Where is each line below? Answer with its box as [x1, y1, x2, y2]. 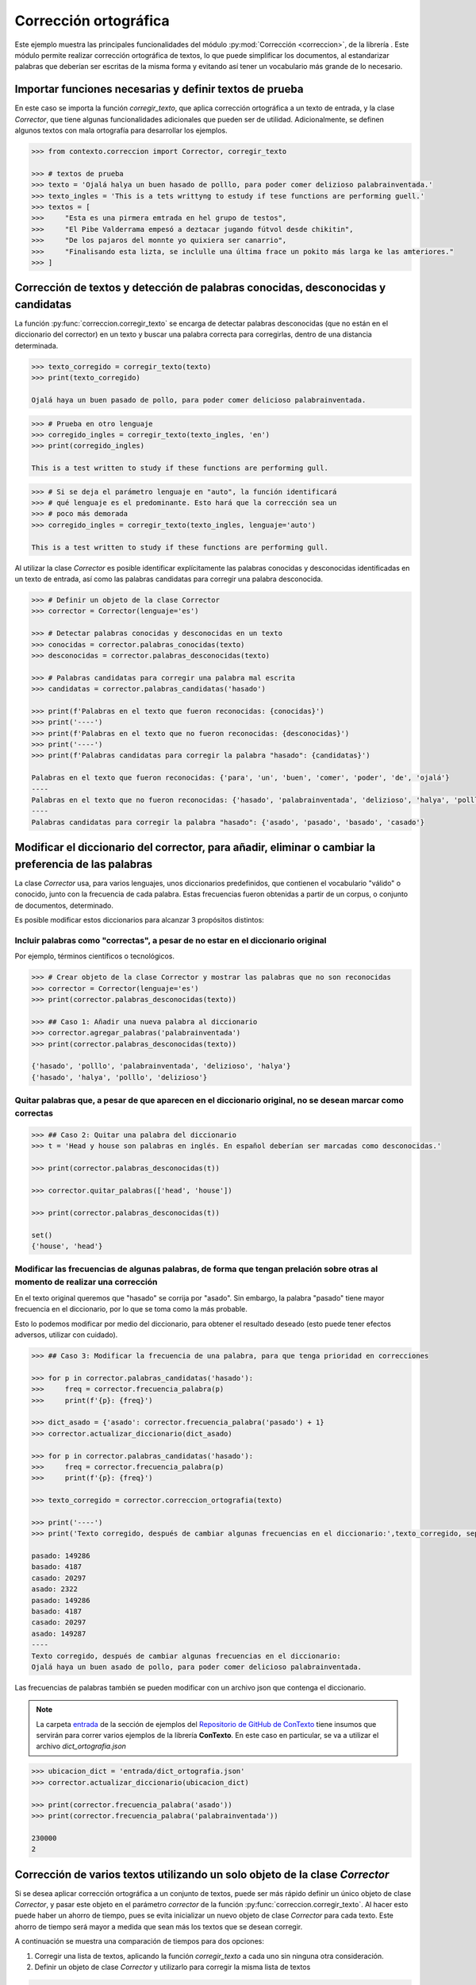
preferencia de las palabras [14, 858, 153, 871]
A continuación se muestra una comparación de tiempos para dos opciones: [14, 1937, 265, 1946]
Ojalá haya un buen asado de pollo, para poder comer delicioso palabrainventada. [31, 1662, 363, 1671]
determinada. [14, 341, 59, 350]
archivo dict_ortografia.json [36, 1741, 127, 1751]
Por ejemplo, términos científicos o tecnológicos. [14, 951, 175, 961]
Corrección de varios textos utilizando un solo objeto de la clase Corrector [14, 1867, 390, 1881]
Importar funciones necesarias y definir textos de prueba [14, 83, 304, 96]
